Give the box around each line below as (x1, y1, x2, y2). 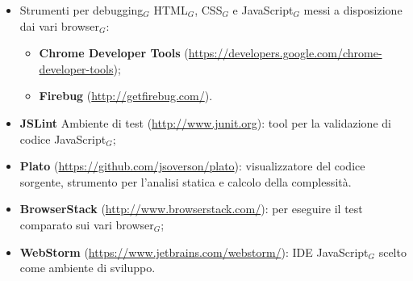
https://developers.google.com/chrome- (188, 44, 382, 61)
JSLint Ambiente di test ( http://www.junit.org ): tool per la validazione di (19, 114, 391, 131)
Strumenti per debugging (19, 2, 144, 18)
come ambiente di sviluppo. (19, 259, 156, 276)
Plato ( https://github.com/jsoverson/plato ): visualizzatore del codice (19, 157, 365, 174)
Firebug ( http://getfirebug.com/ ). (39, 87, 213, 104)
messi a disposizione (303, 2, 403, 18)
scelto (378, 243, 407, 260)
